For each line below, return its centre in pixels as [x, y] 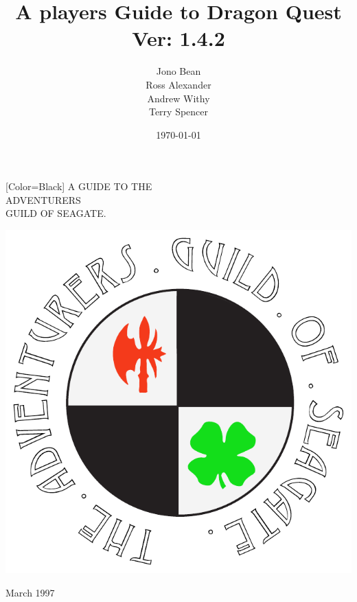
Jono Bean [178, 71]
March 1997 [30, 592]
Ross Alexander [178, 84]
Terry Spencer [178, 112]
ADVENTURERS [43, 199]
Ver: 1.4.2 [178, 38]
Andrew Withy [178, 98]
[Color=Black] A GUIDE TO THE [79, 186]
